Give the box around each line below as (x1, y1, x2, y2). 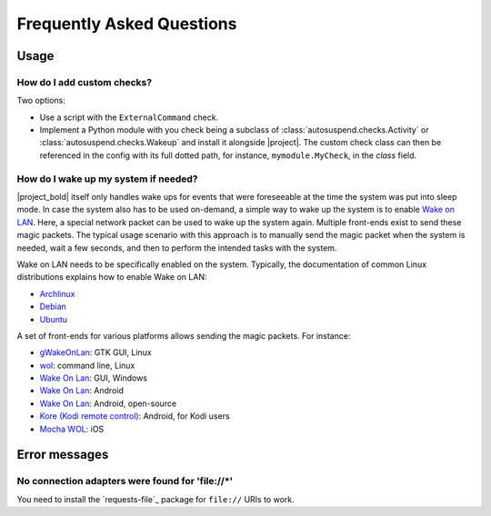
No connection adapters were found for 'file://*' (16, 475, 234, 488)
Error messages (16, 447, 109, 462)
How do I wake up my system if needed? (16, 173, 198, 185)
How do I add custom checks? (16, 75, 153, 88)
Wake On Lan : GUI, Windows (39, 372, 147, 383)
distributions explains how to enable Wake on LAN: (16, 272, 207, 283)
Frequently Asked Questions (16, 14, 237, 34)
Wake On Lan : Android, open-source (39, 398, 177, 409)
